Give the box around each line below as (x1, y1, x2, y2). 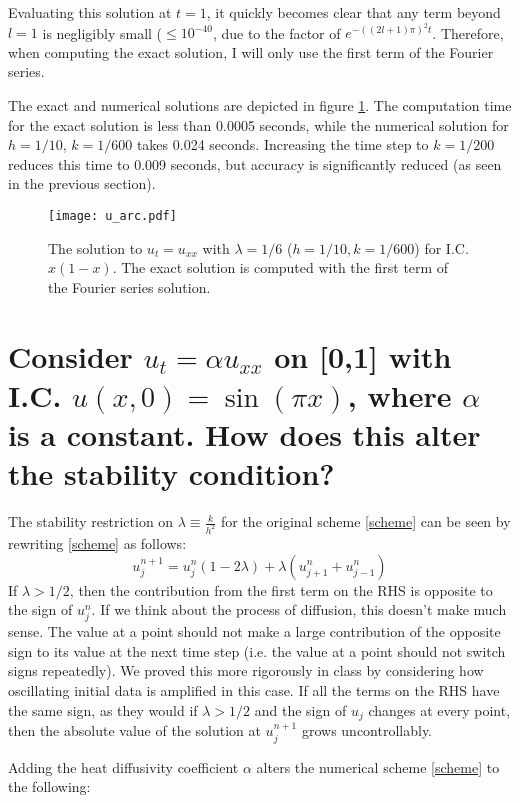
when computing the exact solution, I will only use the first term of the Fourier (8, 41, 494, 62)
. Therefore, (432, 22, 504, 43)
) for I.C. (414, 237, 469, 258)
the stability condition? (8, 453, 335, 494)
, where (347, 374, 452, 415)
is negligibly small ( (42, 22, 163, 43)
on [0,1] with (274, 335, 452, 376)
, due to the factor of (212, 22, 341, 43)
